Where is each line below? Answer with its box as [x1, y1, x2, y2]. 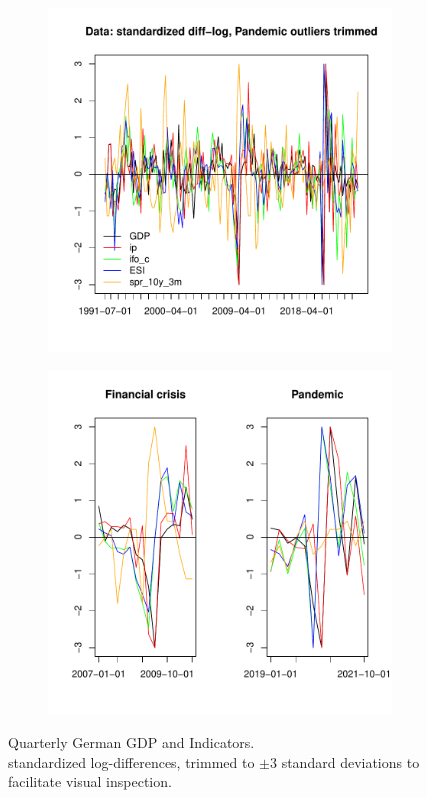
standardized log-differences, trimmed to [8, 751, 255, 772]
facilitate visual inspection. [8, 771, 172, 792]
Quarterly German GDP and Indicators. [8, 732, 255, 753]
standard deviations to [281, 751, 420, 772]
